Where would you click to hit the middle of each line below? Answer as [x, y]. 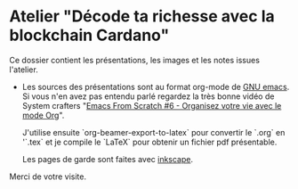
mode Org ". [43, 115]
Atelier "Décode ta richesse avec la [142, 16]
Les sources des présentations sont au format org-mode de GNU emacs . [156, 86]
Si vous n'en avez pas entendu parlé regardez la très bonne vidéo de [148, 96]
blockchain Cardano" [89, 35]
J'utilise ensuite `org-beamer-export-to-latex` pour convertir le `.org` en [153, 132]
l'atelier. [24, 70]
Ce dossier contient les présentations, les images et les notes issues [135, 60]
